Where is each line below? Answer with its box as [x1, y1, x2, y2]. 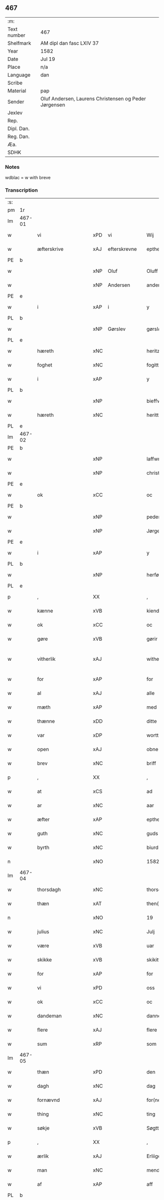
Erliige [146, 1153, 161, 1159]
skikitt [146, 956, 160, 963]
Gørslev [107, 325, 126, 332]
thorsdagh [37, 886, 61, 893]
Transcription [5, 187, 38, 194]
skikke [37, 956, 52, 963]
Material [7, 87, 26, 94]
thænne [37, 718, 55, 725]
